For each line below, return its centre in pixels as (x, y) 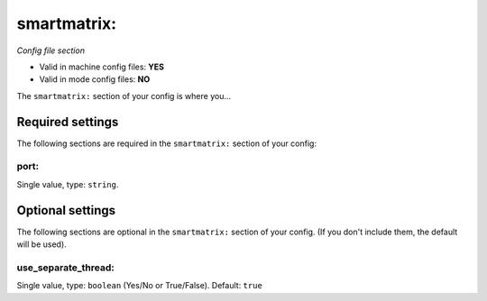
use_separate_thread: (65, 268)
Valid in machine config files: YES (102, 67)
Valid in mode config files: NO (95, 79)
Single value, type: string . (68, 184)
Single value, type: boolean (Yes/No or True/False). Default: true (140, 286)
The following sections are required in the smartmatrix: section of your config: (167, 143)
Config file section (51, 50)
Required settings (68, 122)
